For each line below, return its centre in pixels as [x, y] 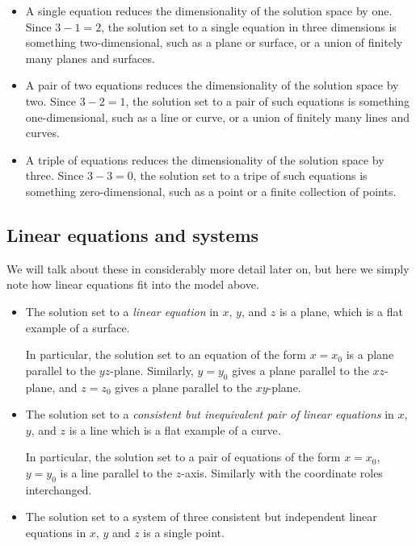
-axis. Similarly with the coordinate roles [282, 472]
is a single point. [184, 532]
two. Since [51, 100]
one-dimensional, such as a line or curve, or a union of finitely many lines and [218, 117]
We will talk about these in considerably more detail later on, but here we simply [208, 268]
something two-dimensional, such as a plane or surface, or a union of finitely [214, 42]
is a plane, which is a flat [341, 311]
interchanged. [59, 489]
